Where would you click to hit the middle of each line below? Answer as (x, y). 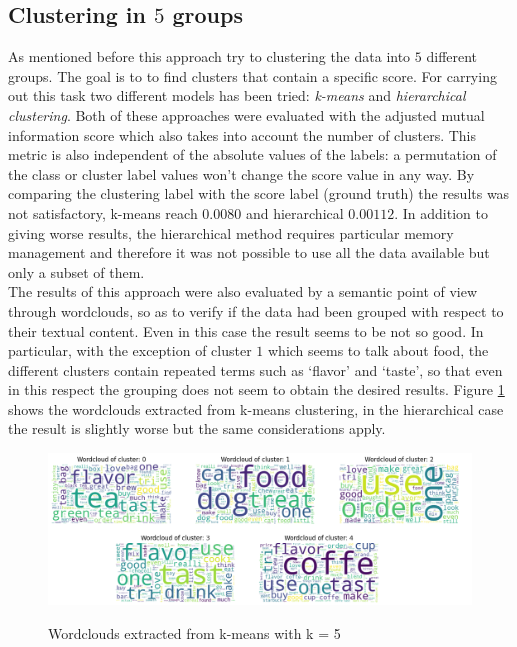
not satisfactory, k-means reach (103, 212)
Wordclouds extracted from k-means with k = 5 (194, 632)
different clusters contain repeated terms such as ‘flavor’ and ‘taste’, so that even (255, 369)
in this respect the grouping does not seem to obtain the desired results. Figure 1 (256, 389)
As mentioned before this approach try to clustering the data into (209, 56)
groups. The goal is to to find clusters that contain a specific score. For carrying (252, 75)
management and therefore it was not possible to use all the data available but (249, 252)
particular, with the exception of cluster (130, 350)
